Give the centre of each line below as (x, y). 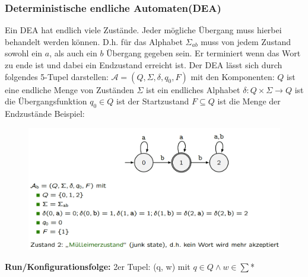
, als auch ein (73, 53)
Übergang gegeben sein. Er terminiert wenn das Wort (204, 53)
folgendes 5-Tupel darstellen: (57, 76)
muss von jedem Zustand (246, 41)
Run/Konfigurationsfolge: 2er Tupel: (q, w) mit (98, 266)
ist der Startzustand (153, 101)
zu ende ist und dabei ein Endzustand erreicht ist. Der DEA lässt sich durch (144, 65)
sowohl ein (24, 53)
